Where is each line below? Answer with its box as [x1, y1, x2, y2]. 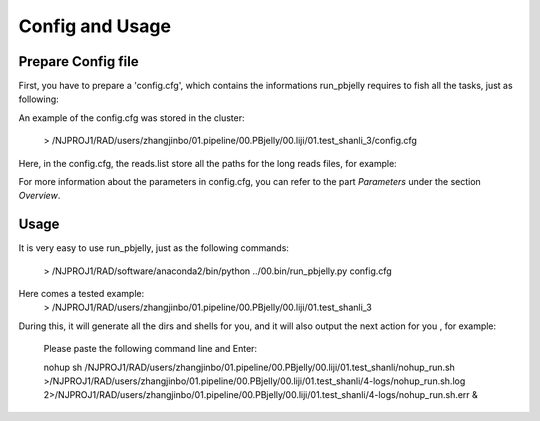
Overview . [18, 190, 61, 202]
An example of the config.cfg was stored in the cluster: [18, 111, 245, 124]
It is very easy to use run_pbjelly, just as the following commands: [18, 242, 290, 254]
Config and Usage [18, 15, 172, 37]
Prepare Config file [18, 53, 139, 70]
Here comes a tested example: [18, 288, 145, 300]
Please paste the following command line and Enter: [43, 343, 258, 355]
